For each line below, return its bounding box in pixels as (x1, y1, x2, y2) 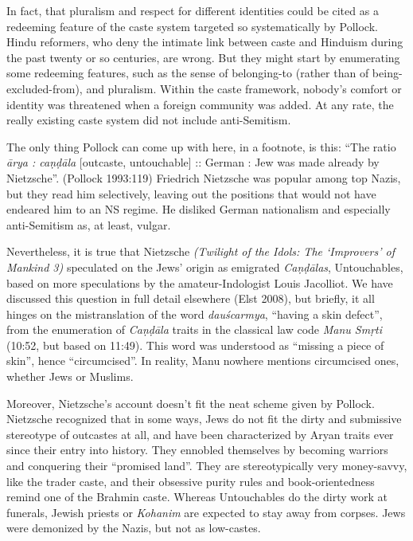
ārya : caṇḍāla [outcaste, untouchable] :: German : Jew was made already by (6, 154, 380, 171)
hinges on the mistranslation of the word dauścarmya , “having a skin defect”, (6, 305, 383, 322)
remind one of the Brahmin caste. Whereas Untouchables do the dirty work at (6, 488, 388, 505)
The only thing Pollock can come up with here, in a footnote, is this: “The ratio (6, 138, 396, 155)
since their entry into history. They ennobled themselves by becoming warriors (6, 441, 388, 458)
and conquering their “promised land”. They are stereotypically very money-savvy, (6, 457, 407, 474)
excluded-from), (6, 80, 83, 96)
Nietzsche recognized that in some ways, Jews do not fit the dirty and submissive (6, 410, 402, 427)
